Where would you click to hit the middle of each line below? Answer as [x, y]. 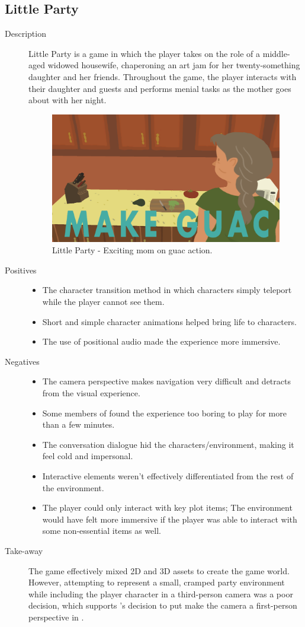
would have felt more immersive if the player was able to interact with [170, 519]
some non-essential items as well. [102, 531]
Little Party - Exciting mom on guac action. [132, 250]
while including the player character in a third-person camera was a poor [161, 593]
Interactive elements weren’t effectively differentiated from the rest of [168, 475]
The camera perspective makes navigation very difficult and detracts [166, 381]
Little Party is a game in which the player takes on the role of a [145, 53]
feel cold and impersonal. [88, 456]
